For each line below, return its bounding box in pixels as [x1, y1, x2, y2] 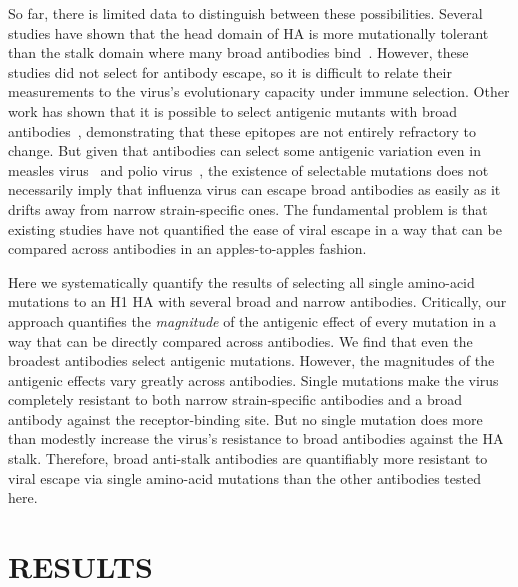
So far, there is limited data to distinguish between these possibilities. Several [8, 3, 483, 23]
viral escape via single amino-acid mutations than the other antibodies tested [8, 467, 481, 488]
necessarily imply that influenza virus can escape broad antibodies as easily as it [8, 179, 501, 200]
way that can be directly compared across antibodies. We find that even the [8, 330, 473, 351]
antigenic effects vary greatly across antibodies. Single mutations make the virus [8, 369, 499, 390]
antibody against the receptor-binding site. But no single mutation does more [8, 408, 483, 429]
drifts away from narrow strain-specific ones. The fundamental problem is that [8, 198, 488, 219]
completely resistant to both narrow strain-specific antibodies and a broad [8, 389, 463, 410]
